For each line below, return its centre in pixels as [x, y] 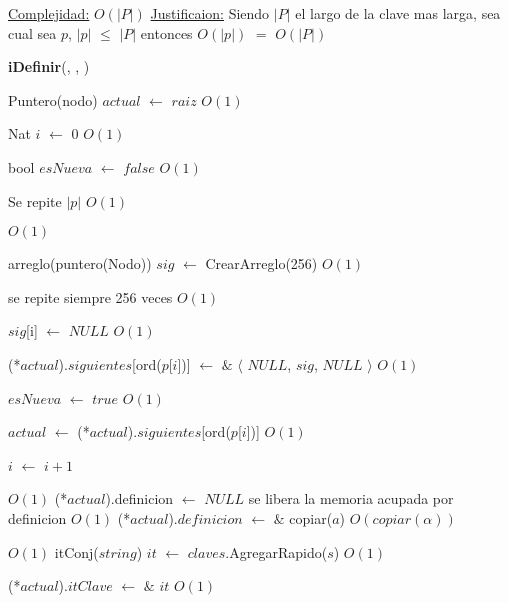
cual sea [32, 32]
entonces [166, 32]
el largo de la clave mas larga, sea [398, 13]
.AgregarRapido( [276, 551]
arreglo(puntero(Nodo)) [80, 263]
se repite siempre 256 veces [90, 296]
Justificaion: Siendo [210, 13]
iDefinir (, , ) [49, 66]
